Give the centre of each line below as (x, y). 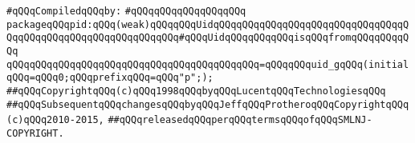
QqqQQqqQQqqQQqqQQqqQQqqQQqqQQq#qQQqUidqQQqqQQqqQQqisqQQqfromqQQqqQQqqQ (208, 38)
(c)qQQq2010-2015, (55, 120)
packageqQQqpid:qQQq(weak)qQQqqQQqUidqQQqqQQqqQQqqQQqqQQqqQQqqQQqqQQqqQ (208, 24)
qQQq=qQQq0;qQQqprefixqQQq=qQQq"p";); (110, 78)
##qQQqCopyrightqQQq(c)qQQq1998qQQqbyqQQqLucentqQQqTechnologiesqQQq (196, 91)
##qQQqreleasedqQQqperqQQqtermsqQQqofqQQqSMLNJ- (240, 120)
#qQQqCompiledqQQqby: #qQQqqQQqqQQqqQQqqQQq (126, 11)
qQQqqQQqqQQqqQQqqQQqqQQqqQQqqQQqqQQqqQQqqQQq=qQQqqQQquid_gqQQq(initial (208, 64)
